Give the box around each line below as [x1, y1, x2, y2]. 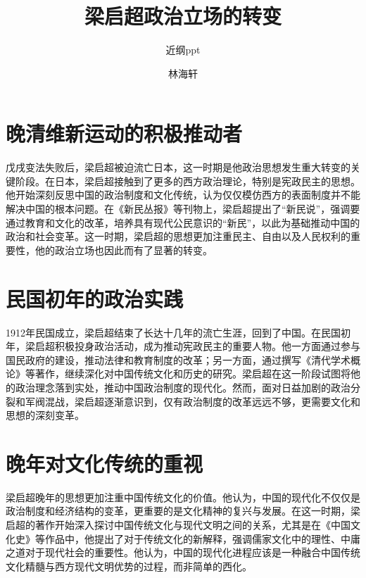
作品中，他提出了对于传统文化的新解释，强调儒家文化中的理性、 [44, 531, 341, 546]
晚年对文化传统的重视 [6, 448, 203, 477]
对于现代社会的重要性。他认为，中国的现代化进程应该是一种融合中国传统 [25, 545, 360, 560]
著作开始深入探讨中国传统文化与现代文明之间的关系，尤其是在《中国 [34, 517, 351, 532]
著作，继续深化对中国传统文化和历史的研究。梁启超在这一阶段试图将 [34, 366, 351, 381]
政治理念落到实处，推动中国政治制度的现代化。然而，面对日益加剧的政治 [15, 379, 351, 394]
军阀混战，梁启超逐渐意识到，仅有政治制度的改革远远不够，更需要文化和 [25, 394, 360, 408]
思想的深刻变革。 [6, 408, 84, 422]
